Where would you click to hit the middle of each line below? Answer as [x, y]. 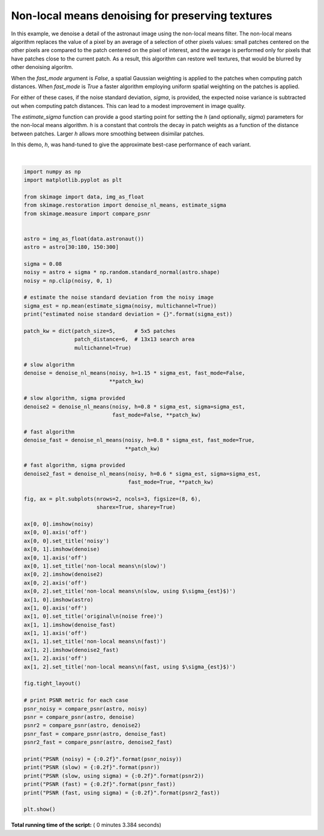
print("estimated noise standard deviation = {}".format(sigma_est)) [128, 314]
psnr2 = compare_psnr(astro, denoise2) [82, 725]
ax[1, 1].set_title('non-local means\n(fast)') [95, 641]
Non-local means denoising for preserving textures [142, 16]
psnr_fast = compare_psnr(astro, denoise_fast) [95, 734]
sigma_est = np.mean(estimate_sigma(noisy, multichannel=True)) [120, 306]
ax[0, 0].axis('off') [55, 533]
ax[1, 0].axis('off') [55, 608]
